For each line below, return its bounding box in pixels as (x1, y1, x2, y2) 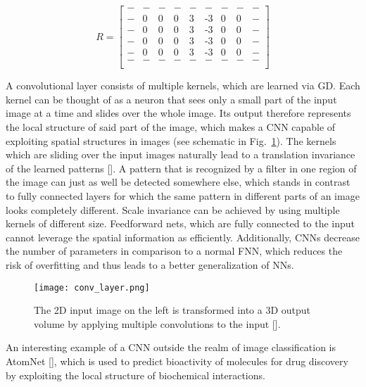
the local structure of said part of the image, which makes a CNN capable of (6, 120, 336, 134)
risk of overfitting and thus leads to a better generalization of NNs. (6, 257, 294, 272)
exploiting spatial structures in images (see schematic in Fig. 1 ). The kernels (6, 133, 336, 148)
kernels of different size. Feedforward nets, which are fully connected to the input (6, 216, 355, 231)
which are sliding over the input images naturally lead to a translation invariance (6, 147, 355, 162)
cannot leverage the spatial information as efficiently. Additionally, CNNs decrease (6, 229, 360, 244)
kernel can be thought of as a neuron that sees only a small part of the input (6, 91, 337, 106)
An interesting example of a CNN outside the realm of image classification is (6, 340, 336, 355)
